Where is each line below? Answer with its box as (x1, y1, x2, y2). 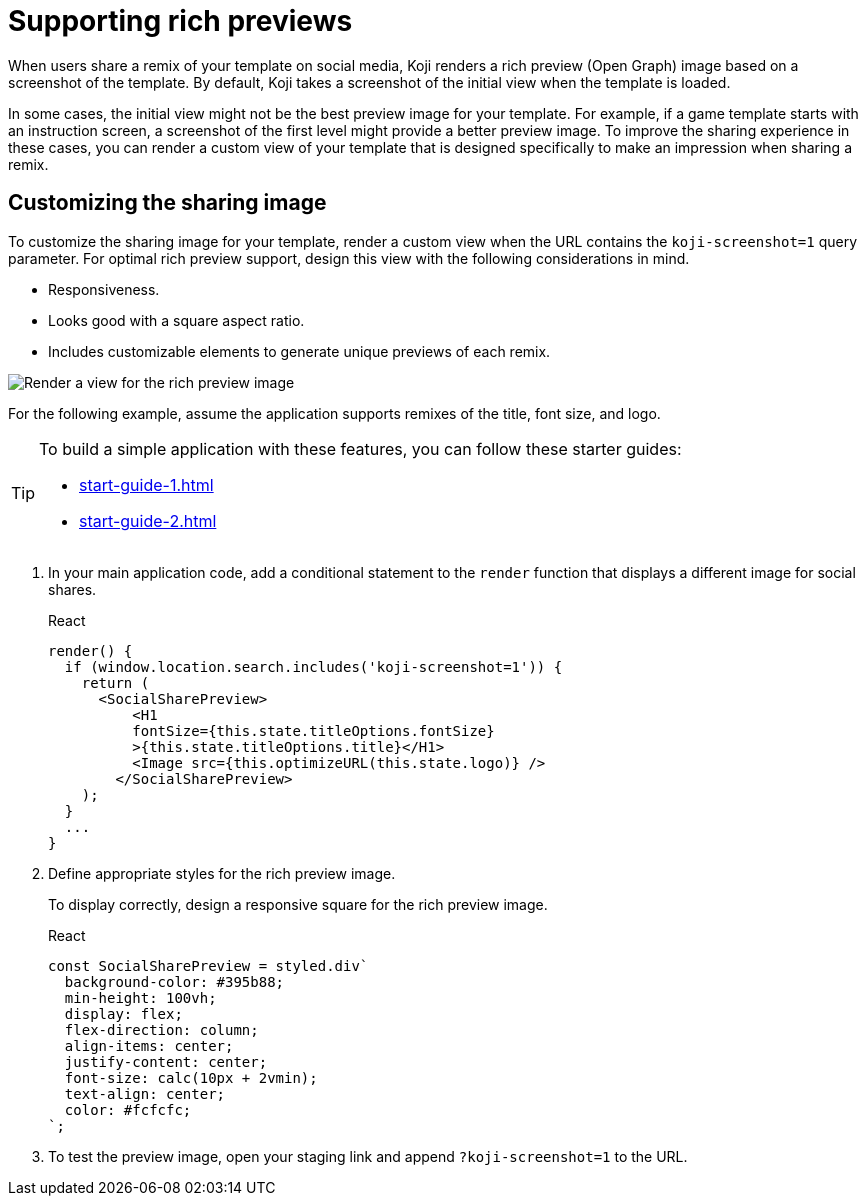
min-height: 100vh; (64, 989, 217, 1006)
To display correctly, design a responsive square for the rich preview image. (48, 895, 548, 913)
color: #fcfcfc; (64, 1101, 192, 1118)
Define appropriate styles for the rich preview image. (48, 864, 396, 882)
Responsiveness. (48, 280, 160, 298)
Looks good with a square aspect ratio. (48, 311, 305, 329)
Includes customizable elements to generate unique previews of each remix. (48, 342, 551, 360)
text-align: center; (64, 1085, 226, 1102)
